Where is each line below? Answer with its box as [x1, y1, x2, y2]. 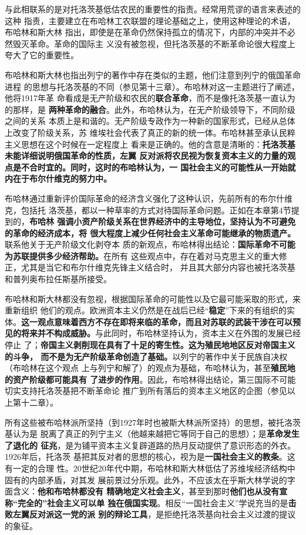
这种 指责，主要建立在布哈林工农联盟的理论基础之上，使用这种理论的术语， [5, 14, 295, 26]
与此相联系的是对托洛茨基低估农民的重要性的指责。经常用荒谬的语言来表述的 [5, 3, 301, 15]
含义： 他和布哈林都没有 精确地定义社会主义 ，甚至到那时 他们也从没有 [12, 485, 280, 497]
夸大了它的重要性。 [5, 49, 79, 61]
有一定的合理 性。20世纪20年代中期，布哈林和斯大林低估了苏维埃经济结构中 [5, 462, 295, 474]
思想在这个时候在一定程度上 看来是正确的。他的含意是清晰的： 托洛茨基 [21, 138, 295, 150]
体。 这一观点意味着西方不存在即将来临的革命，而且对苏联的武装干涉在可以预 [5, 315, 301, 327]
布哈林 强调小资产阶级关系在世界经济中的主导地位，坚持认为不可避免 [29, 215, 296, 228]
